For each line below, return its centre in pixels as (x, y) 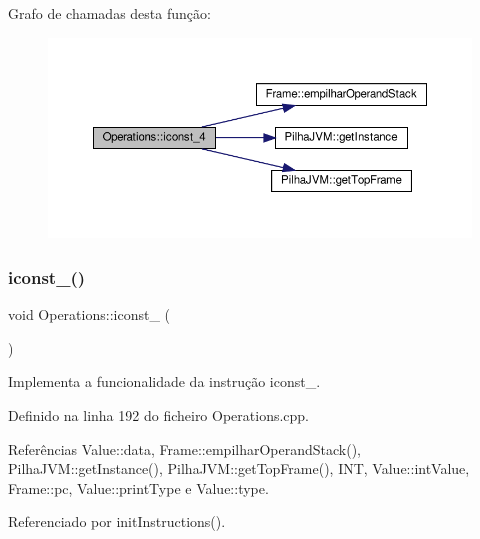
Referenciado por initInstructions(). (117, 521)
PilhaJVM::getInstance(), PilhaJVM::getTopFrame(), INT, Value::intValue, (239, 468)
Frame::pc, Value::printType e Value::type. (138, 487)
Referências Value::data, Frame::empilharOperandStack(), (185, 448)
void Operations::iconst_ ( (89, 314)
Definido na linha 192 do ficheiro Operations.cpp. (159, 414)
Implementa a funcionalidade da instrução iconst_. (164, 381)
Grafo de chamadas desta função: (109, 13)
